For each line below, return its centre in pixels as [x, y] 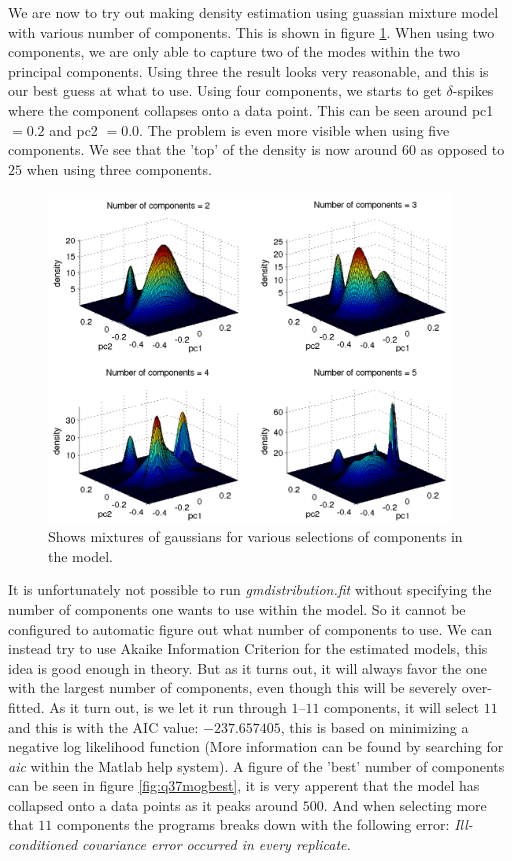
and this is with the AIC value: [103, 726]
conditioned [43, 844]
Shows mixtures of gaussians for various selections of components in [255, 536]
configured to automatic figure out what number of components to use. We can [250, 628]
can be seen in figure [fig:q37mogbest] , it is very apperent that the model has [244, 785]
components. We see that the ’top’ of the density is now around [203, 149]
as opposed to [462, 149]
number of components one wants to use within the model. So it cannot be [237, 608]
